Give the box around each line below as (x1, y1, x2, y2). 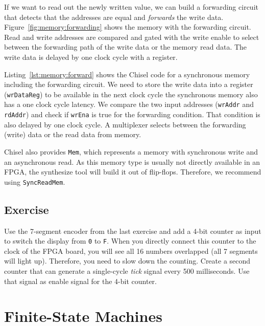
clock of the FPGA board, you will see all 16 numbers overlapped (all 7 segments (4, 245, 258, 256)
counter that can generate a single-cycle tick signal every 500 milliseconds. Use (4, 266, 250, 276)
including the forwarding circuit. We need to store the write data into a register (4, 79, 253, 90)
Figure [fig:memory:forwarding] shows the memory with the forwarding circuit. (4, 21, 251, 32)
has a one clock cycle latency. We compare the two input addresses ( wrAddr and (4, 99, 254, 110)
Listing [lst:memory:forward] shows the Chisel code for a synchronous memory (4, 69, 250, 79)
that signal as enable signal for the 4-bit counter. (4, 275, 157, 286)
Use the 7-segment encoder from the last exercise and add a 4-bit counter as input (4, 225, 261, 236)
